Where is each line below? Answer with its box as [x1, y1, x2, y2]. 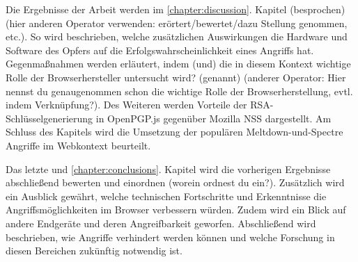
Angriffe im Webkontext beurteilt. [6, 138, 151, 152]
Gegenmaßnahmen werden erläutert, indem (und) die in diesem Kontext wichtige [6, 56, 351, 71]
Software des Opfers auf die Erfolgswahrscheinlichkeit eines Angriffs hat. [6, 42, 314, 57]
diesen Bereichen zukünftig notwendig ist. [6, 243, 182, 258]
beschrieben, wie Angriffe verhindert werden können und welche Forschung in [6, 229, 335, 244]
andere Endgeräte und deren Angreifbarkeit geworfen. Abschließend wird [6, 215, 316, 230]
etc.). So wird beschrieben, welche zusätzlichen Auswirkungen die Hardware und [6, 29, 348, 44]
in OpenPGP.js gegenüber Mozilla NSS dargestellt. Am [95, 110, 332, 125]
